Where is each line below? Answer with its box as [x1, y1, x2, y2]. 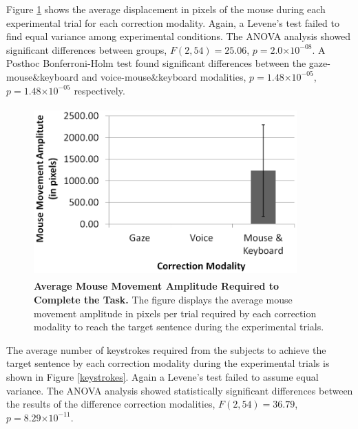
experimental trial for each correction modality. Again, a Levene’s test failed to [6, 15, 339, 30]
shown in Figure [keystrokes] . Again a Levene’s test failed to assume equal [6, 369, 319, 383]
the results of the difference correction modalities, [6, 397, 215, 411]
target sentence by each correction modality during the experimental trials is [6, 356, 330, 370]
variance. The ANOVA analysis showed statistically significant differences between [6, 383, 353, 397]
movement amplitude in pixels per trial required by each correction [34, 306, 317, 320]
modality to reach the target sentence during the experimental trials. [34, 319, 324, 334]
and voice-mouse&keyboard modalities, [81, 69, 246, 83]
